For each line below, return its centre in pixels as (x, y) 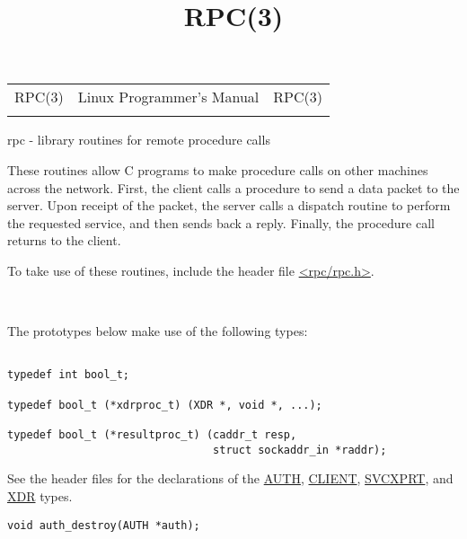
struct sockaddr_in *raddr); (300, 450)
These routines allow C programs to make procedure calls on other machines (218, 169)
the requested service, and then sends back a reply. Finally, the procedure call (221, 222)
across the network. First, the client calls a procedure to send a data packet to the (233, 187)
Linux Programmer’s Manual (168, 97)
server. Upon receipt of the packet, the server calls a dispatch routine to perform (229, 205)
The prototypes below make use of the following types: (158, 331)
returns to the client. (64, 240)
